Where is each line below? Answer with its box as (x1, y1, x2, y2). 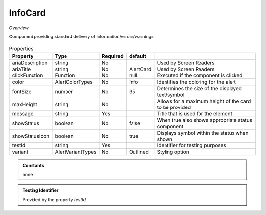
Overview (9, 25, 29, 31)
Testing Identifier (22, 187, 59, 193)
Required (101, 52, 124, 59)
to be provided (157, 104, 191, 110)
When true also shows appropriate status (157, 116, 253, 123)
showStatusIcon (12, 132, 50, 139)
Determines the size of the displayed (157, 85, 242, 92)
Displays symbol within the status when (157, 129, 249, 136)
